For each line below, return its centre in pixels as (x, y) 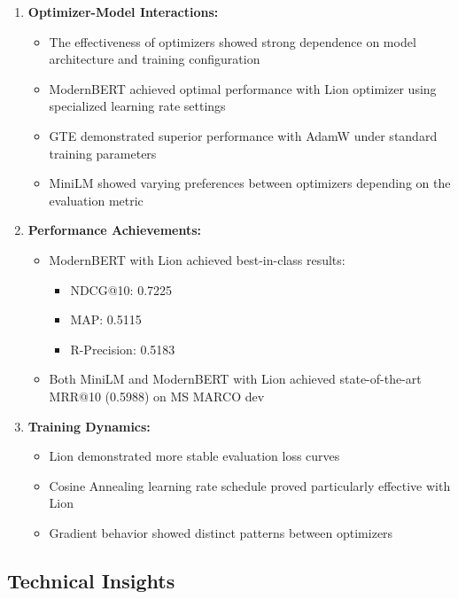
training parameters (103, 153)
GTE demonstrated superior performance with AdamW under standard (243, 135)
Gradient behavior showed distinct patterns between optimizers (221, 532)
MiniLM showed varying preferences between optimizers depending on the (250, 183)
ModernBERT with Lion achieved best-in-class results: (197, 259)
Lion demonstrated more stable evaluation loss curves (194, 456)
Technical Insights (91, 580)
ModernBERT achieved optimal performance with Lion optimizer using (243, 88)
